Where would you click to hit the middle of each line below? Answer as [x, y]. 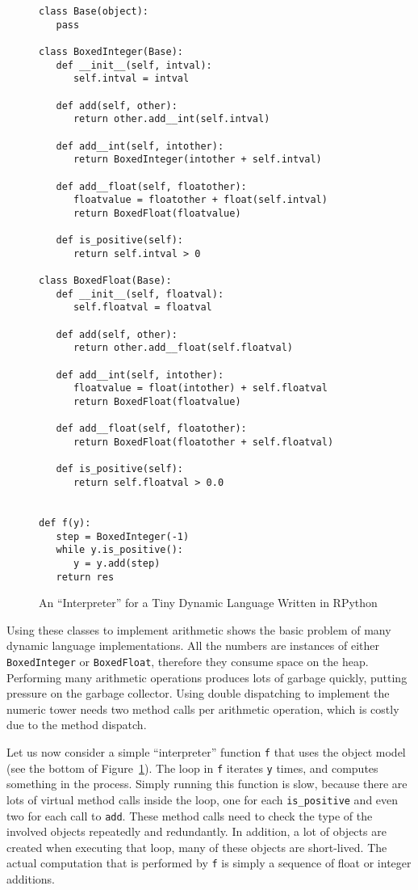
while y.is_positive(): [119, 550]
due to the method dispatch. [77, 725]
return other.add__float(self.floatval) [183, 348]
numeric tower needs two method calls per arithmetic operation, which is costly [203, 709]
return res [85, 577]
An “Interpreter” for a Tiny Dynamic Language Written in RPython [208, 603]
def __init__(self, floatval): [140, 294]
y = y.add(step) [117, 563]
